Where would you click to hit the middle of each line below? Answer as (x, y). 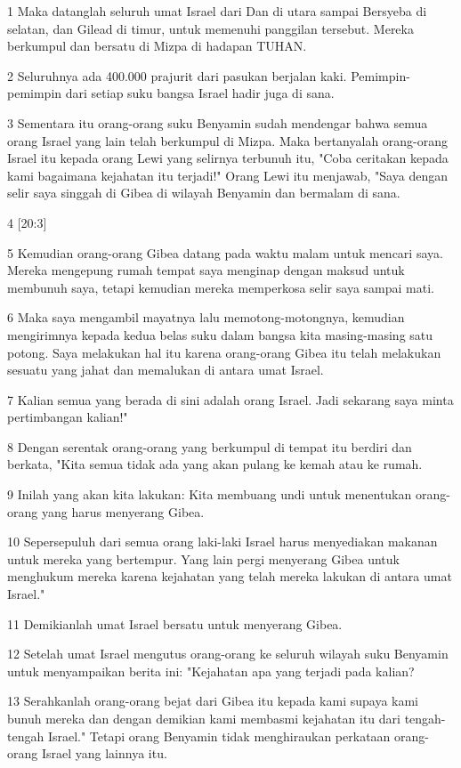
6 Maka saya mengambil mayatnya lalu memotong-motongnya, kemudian (206, 317)
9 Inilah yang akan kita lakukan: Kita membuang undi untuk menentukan (210, 494)
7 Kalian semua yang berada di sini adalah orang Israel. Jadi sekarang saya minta (230, 399)
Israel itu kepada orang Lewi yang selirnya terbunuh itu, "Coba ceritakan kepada (228, 158)
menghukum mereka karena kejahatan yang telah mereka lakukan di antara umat (230, 576)
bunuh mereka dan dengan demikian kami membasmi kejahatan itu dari (204, 718)
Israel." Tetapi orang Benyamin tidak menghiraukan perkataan (219, 736)
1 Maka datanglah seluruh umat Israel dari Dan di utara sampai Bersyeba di (217, 11)
